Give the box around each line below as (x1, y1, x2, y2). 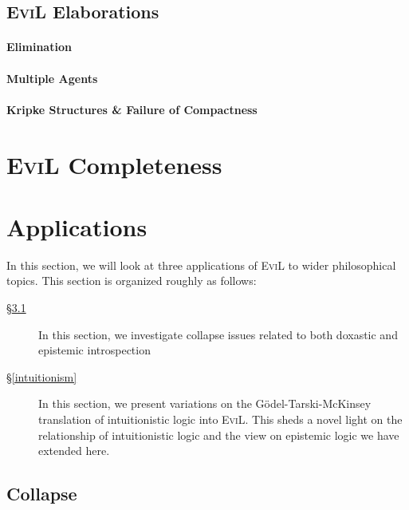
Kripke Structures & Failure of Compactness (6, 101, 258, 117)
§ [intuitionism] (6, 368, 77, 385)
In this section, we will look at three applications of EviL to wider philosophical (6, 256, 396, 273)
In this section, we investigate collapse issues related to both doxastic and (38, 326, 398, 342)
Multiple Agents (6, 69, 98, 86)
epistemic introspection (38, 342, 151, 358)
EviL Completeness (6, 148, 222, 180)
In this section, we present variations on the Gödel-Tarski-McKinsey (38, 395, 372, 412)
